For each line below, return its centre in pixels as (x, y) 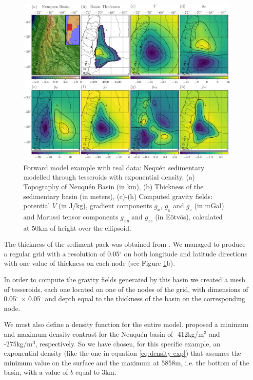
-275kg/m (18, 343)
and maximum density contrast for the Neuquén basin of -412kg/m (104, 334)
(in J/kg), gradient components (105, 206)
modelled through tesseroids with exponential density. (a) (109, 177)
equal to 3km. (96, 372)
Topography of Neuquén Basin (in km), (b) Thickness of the (114, 186)
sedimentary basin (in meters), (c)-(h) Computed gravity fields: (118, 196)
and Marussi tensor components (71, 216)
